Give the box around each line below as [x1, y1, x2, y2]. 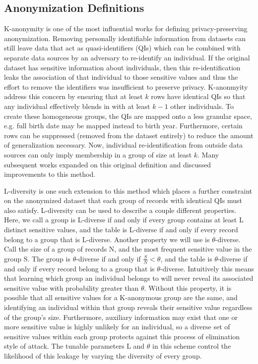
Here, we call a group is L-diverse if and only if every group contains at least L [4, 214, 244, 225]
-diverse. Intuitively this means [160, 263, 254, 273]
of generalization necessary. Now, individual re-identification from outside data [4, 140, 243, 150]
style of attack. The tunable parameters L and [4, 341, 145, 351]
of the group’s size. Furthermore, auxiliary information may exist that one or [4, 312, 238, 322]
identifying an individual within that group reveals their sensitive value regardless [4, 302, 253, 312]
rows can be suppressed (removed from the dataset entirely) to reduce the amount [4, 130, 254, 140]
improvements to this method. [4, 169, 96, 179]
